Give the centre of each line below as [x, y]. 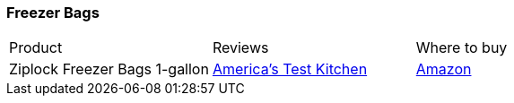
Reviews [240, 48]
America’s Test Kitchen [290, 69]
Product [36, 48]
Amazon [444, 69]
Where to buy [462, 48]
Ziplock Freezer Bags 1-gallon [109, 69]
